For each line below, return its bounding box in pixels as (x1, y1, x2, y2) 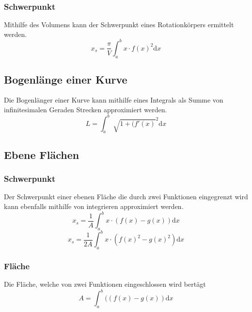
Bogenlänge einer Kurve (4, 72, 127, 87)
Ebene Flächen (4, 147, 79, 162)
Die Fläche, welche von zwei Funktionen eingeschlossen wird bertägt (4, 279, 206, 289)
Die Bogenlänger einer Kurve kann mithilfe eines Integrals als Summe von (4, 94, 223, 104)
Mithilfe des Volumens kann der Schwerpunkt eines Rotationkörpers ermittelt (4, 19, 234, 30)
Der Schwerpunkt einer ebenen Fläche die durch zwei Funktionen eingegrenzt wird (4, 191, 248, 202)
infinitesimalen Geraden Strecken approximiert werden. (4, 104, 167, 114)
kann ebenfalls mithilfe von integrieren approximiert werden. (4, 201, 184, 211)
